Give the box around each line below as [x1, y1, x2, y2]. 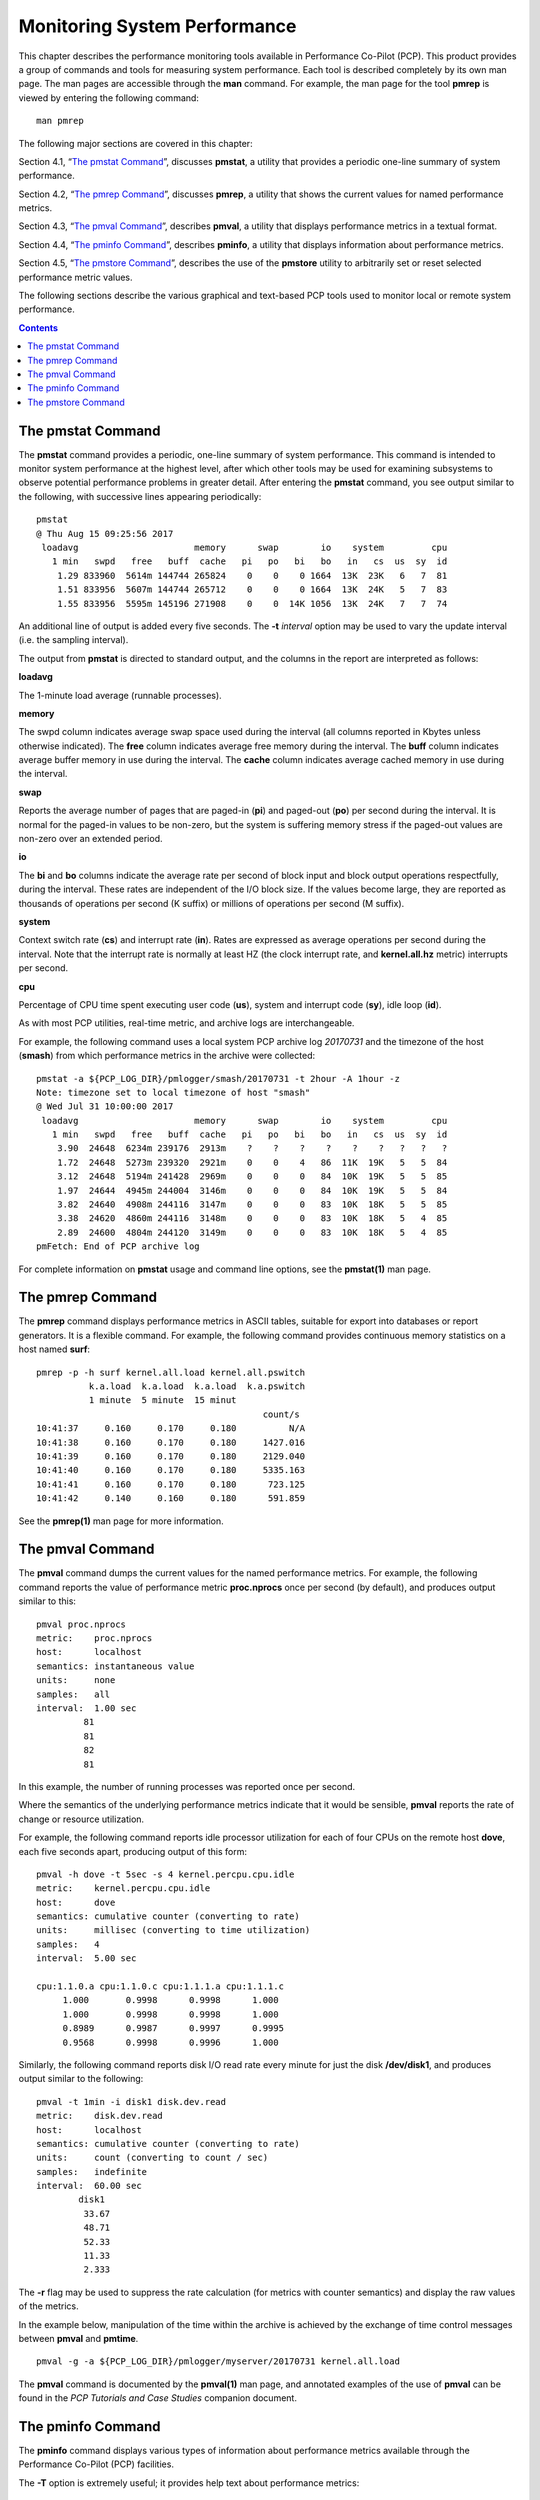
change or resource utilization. [18, 1813, 145, 1825]
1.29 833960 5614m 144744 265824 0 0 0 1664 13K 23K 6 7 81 [56, 570, 448, 581]
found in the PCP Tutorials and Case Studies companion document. [18, 2392, 297, 2404]
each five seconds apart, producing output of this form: [18, 1845, 247, 1857]
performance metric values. [18, 271, 134, 283]
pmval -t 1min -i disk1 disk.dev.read [36, 2096, 227, 2107]
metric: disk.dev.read [36, 2110, 164, 2122]
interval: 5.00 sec [36, 1953, 137, 1964]
